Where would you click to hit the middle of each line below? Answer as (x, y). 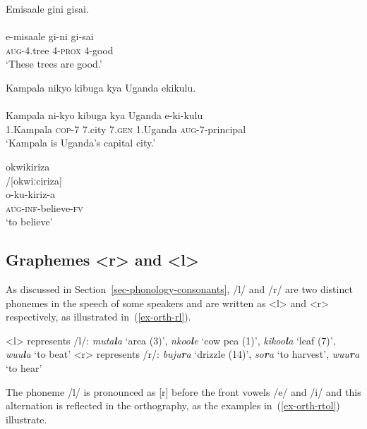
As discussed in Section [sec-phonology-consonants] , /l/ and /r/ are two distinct (179, 289)
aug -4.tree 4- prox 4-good (60, 50)
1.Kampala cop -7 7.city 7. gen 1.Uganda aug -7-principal (126, 129)
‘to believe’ (29, 222)
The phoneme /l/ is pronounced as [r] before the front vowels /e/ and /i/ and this (183, 391)
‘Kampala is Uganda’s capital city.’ (81, 143)
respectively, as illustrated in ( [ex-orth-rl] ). (98, 317)
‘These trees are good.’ (54, 64)
